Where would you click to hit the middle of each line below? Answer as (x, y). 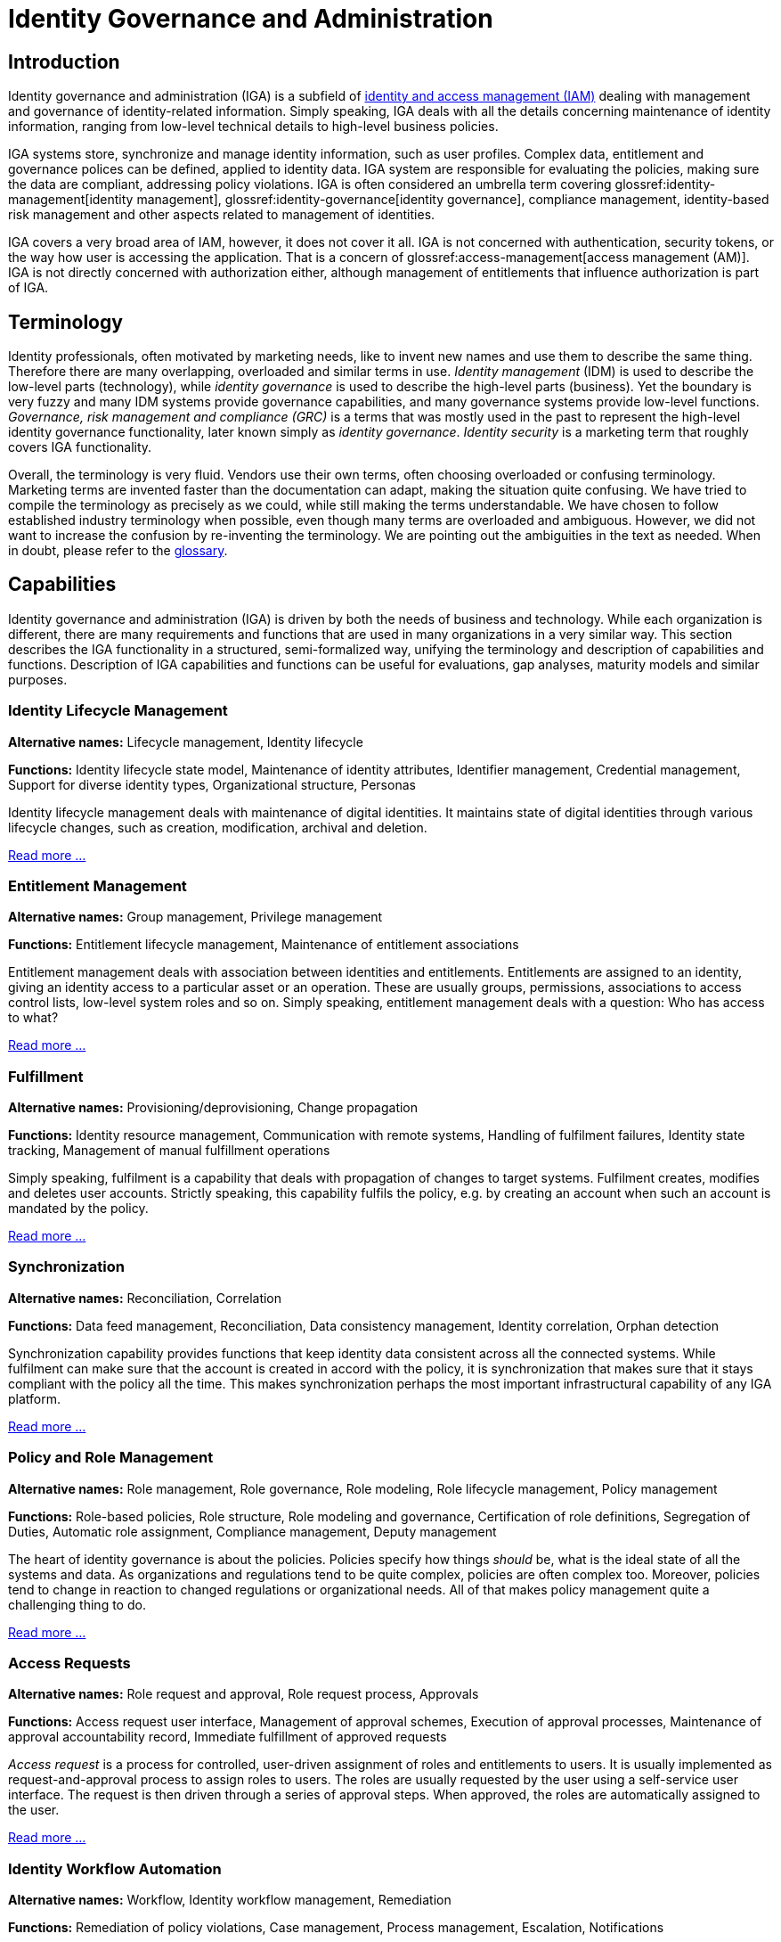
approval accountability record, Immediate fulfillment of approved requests (228, 1737)
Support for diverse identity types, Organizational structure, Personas (212, 784)
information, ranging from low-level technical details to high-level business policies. (253, 127)
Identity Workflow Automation (115, 1868)
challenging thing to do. (77, 1604)
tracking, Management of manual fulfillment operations (169, 1151)
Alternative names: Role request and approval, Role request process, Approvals (244, 1694)
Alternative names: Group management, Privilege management (195, 917)
